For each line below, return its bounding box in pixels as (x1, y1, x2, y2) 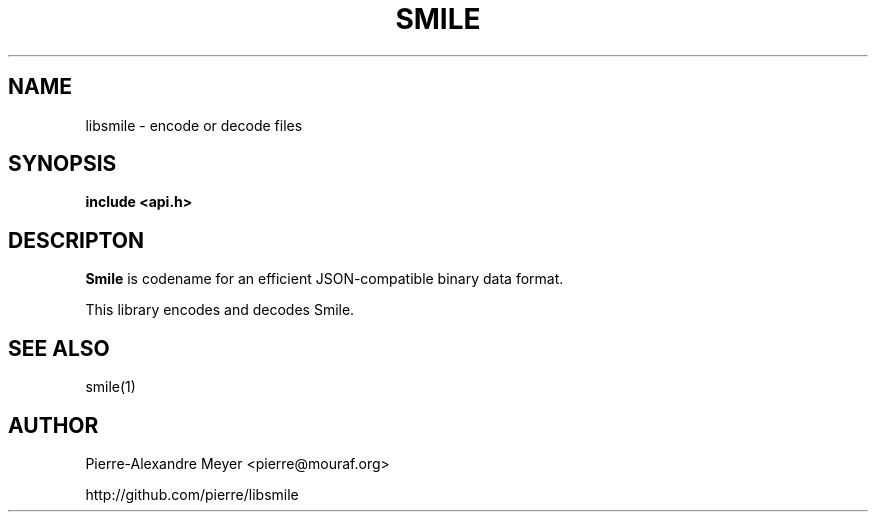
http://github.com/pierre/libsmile (85, 485, 299, 503)
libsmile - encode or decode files (85, 116, 303, 134)
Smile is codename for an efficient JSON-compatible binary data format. (85, 270, 564, 288)
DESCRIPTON (8, 227, 145, 253)
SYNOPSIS (8, 151, 117, 177)
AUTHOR (8, 412, 99, 438)
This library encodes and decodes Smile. (85, 301, 355, 319)
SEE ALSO (8, 335, 110, 361)
